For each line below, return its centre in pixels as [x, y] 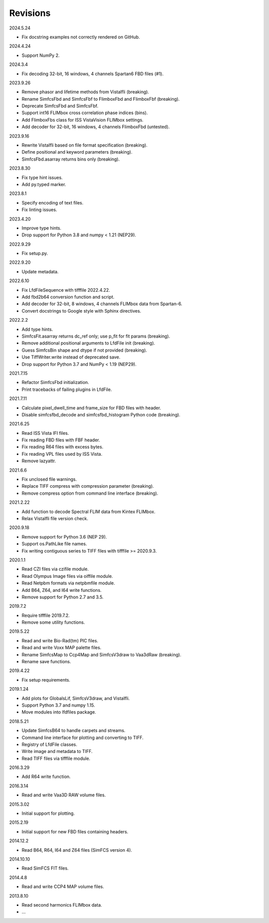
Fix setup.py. [35, 253]
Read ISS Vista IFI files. [45, 433]
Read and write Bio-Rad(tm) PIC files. [60, 640]
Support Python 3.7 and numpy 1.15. [59, 705]
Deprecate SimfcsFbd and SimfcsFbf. [60, 106]
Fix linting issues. [39, 210]
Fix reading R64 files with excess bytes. [63, 447]
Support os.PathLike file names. [54, 544]
